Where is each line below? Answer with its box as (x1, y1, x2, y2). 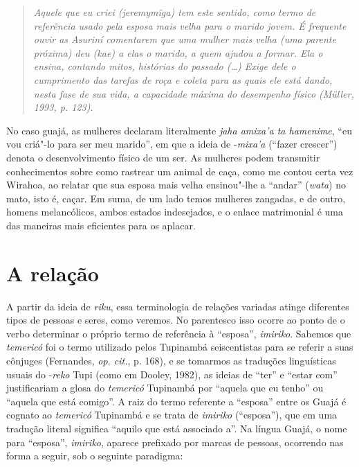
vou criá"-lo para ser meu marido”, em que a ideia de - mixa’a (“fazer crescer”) (6, 136, 338, 151)
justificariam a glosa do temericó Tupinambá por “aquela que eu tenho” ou (6, 380, 324, 395)
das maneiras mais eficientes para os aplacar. (6, 218, 196, 232)
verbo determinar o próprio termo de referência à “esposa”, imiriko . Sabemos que (6, 326, 351, 340)
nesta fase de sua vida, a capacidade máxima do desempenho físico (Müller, (33, 86, 354, 100)
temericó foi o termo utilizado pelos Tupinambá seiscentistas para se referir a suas (6, 340, 353, 354)
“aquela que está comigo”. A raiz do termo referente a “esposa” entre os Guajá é (6, 394, 347, 408)
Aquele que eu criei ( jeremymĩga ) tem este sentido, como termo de (33, 5, 316, 19)
